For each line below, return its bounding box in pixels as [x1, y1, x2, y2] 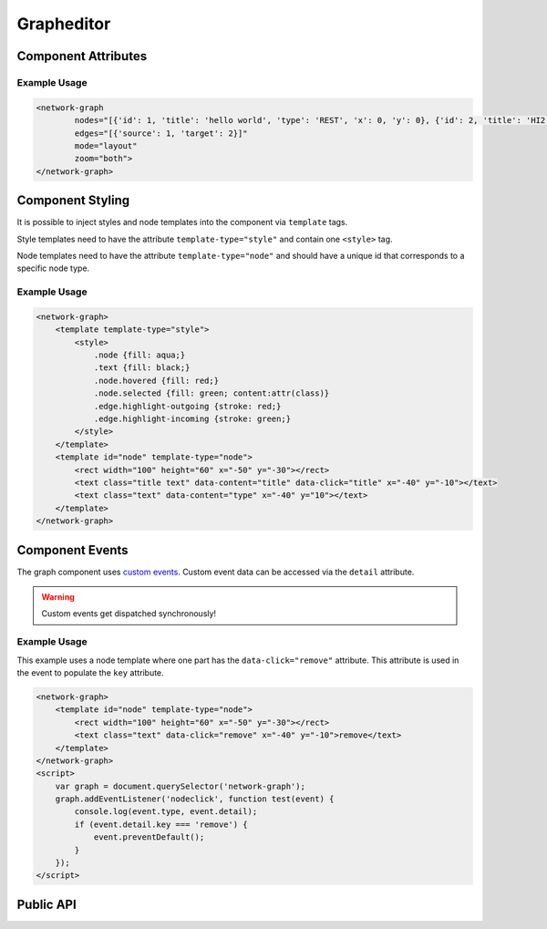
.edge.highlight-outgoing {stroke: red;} [93, 401, 282, 411]
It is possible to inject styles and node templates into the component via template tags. [16, 217, 348, 228]
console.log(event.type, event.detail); [74, 807, 258, 817]
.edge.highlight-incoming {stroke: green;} [93, 414, 292, 424]
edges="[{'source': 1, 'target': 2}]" [74, 128, 248, 139]
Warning [41, 592, 75, 603]
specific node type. [16, 263, 90, 274]
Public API [16, 896, 77, 912]
